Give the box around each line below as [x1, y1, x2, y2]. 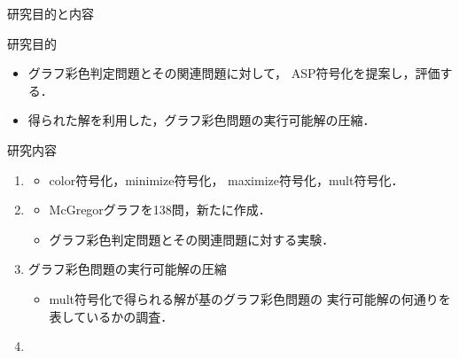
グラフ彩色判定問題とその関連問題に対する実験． [49, 230, 335, 248]
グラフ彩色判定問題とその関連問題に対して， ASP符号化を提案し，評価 [27, 64, 440, 82]
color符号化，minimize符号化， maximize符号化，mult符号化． [49, 170, 404, 189]
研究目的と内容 [7, 4, 94, 22]
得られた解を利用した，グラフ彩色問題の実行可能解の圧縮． [27, 111, 376, 129]
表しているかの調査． [49, 307, 174, 325]
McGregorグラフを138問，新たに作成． [49, 200, 271, 219]
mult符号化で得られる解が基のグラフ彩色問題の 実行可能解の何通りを [49, 289, 451, 307]
